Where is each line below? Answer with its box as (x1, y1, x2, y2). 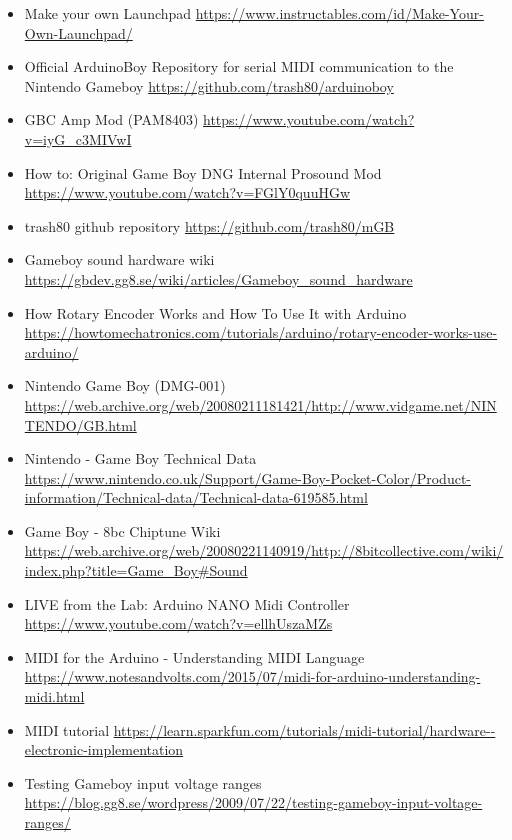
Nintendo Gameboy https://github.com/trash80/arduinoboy (24, 75, 394, 96)
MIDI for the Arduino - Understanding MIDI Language (24, 646, 365, 667)
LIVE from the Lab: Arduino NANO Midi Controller (24, 593, 350, 614)
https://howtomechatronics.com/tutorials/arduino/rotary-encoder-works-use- (24, 322, 498, 343)
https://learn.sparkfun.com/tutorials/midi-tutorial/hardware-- (113, 719, 496, 740)
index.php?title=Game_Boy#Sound (24, 560, 248, 581)
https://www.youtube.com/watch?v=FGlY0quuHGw (24, 182, 351, 203)
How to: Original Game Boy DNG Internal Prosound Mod (24, 162, 382, 183)
